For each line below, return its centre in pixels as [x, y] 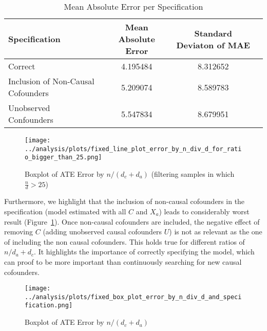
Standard [213, 33]
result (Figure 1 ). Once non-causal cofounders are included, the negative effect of [132, 221]
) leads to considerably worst [204, 211]
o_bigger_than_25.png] [63, 158]
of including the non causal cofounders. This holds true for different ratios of [125, 241]
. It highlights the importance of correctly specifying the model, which [144, 252]
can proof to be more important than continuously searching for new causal [123, 261]
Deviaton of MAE [213, 45]
